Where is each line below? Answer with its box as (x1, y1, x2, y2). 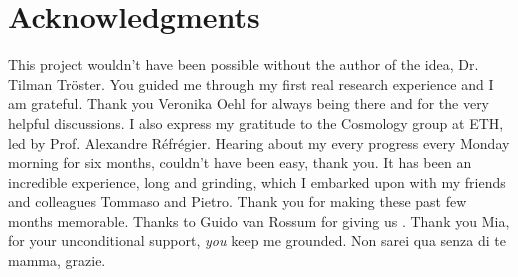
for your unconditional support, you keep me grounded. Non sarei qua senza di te (8, 230, 506, 251)
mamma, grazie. (8, 250, 106, 271)
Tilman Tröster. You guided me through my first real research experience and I (8, 73, 494, 94)
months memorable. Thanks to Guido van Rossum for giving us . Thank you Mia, (8, 210, 510, 231)
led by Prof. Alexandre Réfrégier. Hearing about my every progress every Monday (8, 132, 510, 153)
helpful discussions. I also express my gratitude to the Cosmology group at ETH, (8, 112, 504, 133)
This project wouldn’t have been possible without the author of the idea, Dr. (8, 54, 479, 75)
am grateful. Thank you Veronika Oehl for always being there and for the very (8, 93, 490, 114)
